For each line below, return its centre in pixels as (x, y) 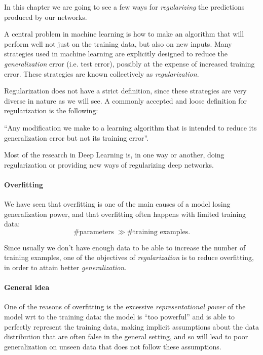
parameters (97, 232)
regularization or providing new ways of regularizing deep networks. (109, 164)
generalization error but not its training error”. (77, 137)
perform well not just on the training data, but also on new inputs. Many (118, 43)
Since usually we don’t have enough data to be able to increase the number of (125, 247)
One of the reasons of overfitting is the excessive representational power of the (125, 306)
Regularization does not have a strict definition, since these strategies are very (125, 91)
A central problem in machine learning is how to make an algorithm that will (124, 34)
